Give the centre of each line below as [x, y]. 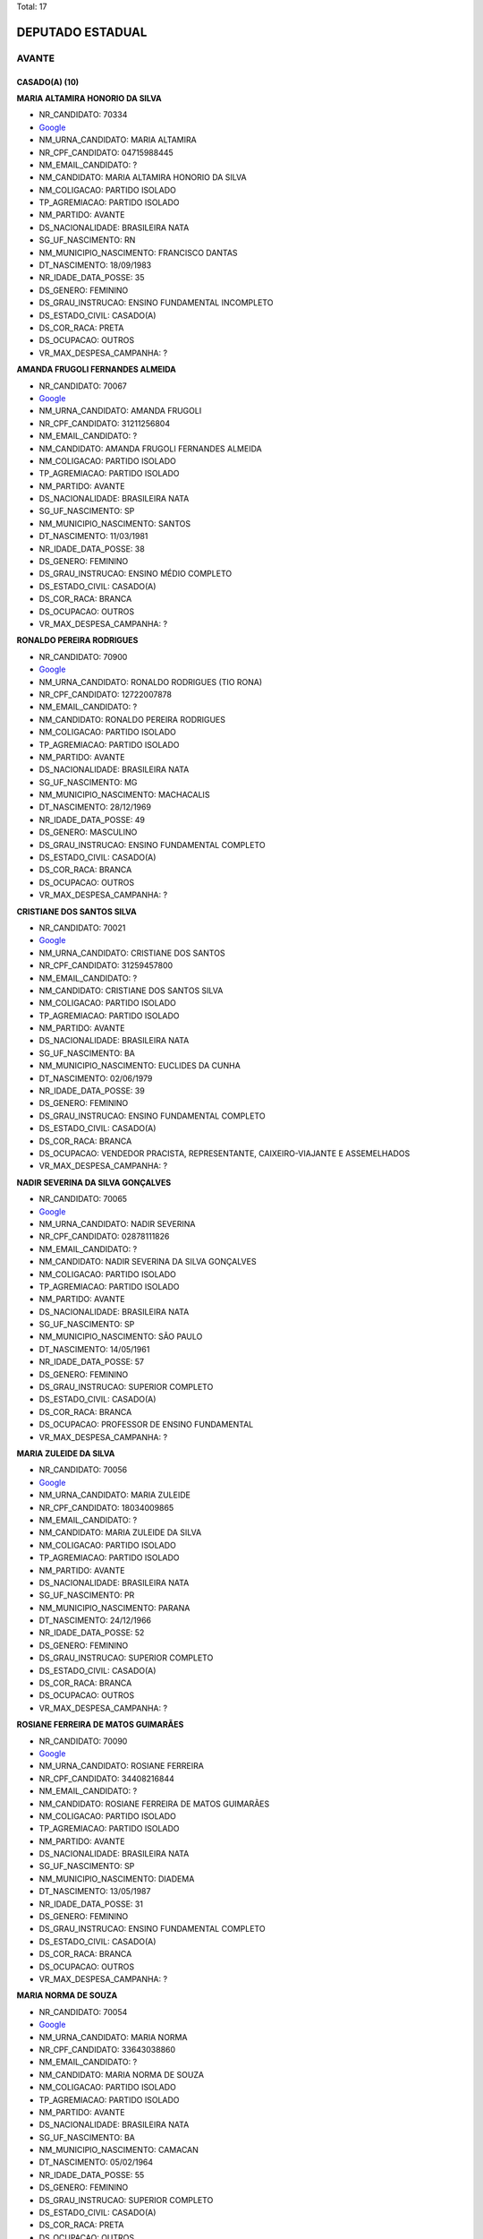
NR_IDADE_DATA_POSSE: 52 [92, 1633]
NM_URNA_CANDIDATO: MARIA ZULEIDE [115, 1495]
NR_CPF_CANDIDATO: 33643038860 [107, 2049]
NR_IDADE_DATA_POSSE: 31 [91, 1904]
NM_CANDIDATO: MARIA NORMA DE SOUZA [122, 2074]
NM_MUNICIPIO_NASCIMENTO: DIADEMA [117, 1879]
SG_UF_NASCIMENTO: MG [88, 782]
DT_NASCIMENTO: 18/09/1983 [95, 265]
